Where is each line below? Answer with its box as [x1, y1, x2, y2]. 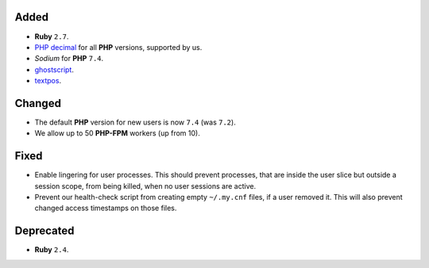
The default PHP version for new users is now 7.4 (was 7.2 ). [34, 117, 236, 127]
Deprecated [14, 224, 75, 238]
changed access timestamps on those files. [34, 203, 177, 213]
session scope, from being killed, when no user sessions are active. [34, 181, 257, 190]
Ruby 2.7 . [34, 32, 69, 41]
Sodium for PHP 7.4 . [34, 54, 104, 63]
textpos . [34, 76, 62, 86]
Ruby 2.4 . [34, 245, 69, 255]
